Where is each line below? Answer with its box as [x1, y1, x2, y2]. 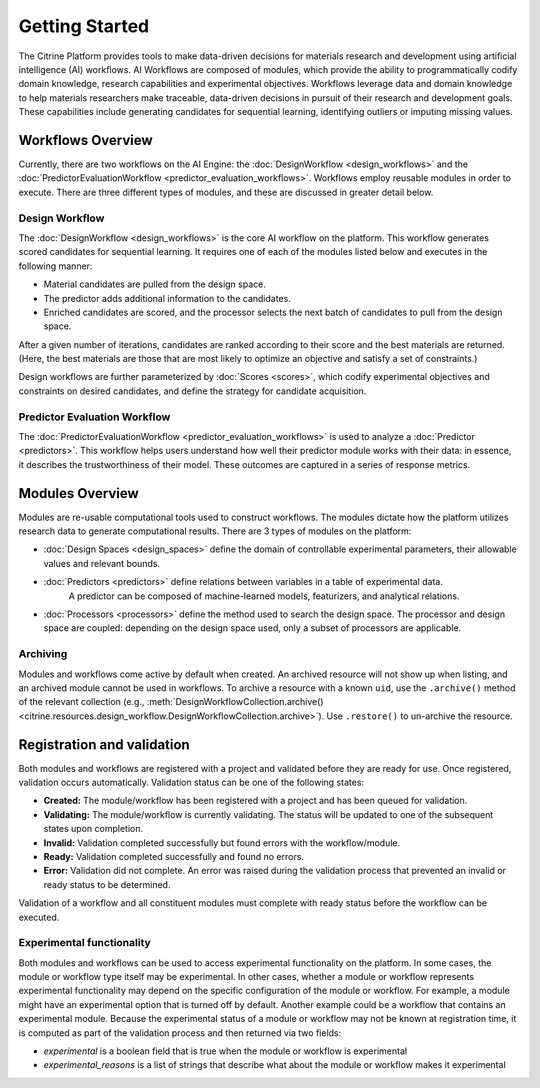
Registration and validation [18, 736, 190, 753]
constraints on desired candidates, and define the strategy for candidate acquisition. [18, 385, 367, 397]
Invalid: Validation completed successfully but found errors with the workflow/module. [43, 836, 401, 849]
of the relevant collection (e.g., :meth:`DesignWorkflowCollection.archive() [18, 696, 324, 708]
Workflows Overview [18, 131, 154, 149]
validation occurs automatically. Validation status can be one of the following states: [18, 776, 365, 789]
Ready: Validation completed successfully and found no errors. [43, 850, 305, 862]
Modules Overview [18, 485, 139, 502]
